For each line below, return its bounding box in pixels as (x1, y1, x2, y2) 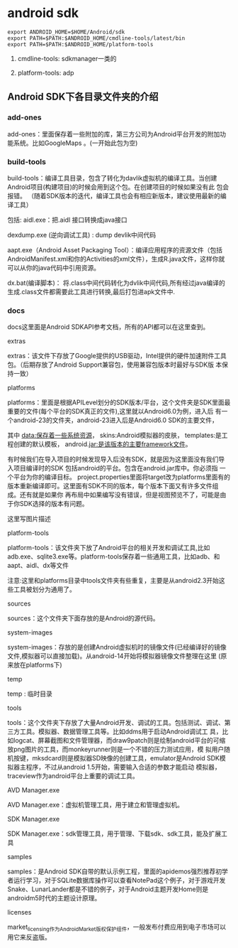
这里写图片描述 (7, 515, 51, 523)
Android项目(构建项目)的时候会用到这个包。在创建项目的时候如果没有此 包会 (7, 183, 229, 191)
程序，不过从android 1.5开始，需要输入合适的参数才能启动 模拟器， (25, 763, 221, 772)
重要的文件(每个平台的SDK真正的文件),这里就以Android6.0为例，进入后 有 (7, 407, 222, 416)
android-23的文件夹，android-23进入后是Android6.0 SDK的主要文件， (13, 416, 218, 424)
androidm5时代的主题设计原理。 (7, 894, 101, 903)
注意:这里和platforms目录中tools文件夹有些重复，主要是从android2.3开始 (7, 576, 220, 585)
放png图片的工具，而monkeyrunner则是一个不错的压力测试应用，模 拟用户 (7, 745, 225, 754)
